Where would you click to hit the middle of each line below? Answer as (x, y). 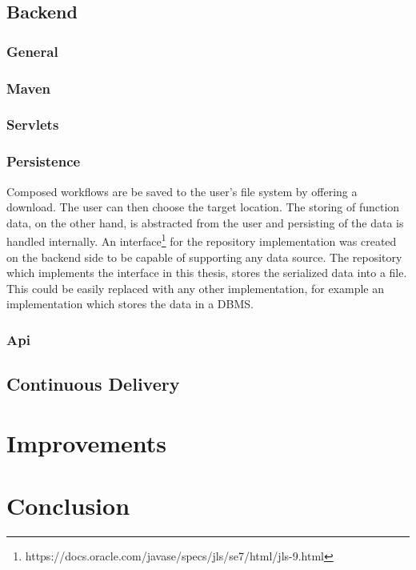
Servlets (33, 124)
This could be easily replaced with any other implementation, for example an (195, 288)
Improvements (87, 442)
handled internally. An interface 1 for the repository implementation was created (202, 240)
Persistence (44, 161)
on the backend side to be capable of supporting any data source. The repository (204, 257)
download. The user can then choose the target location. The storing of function (203, 207)
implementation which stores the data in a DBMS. (130, 304)
